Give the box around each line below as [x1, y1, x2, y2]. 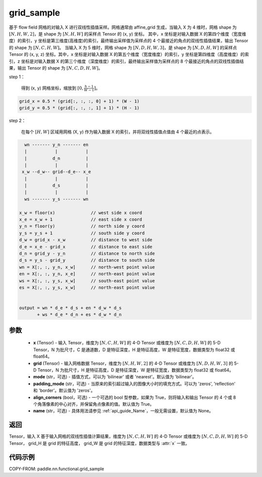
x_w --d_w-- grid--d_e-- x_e [22, 169, 91, 175]
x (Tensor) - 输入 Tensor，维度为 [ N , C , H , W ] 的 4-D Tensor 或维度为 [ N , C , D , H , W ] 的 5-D [33, 340, 221, 346]
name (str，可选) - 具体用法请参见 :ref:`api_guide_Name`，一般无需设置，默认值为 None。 [33, 408, 213, 414]
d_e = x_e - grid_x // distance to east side [19, 244, 152, 249]
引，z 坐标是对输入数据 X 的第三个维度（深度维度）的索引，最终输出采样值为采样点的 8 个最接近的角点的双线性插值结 [9, 58, 244, 64]
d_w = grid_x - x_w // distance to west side [19, 237, 152, 243]
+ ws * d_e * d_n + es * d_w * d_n [37, 312, 122, 318]
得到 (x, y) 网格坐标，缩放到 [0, [21, 85, 83, 91]
